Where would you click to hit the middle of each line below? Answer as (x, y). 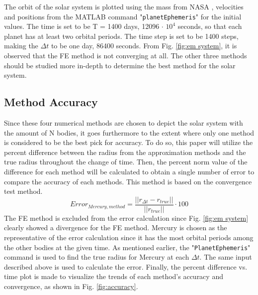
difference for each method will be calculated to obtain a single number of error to (129, 171)
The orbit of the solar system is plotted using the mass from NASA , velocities (124, 6)
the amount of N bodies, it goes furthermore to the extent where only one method (129, 132)
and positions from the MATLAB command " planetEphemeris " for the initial (123, 16)
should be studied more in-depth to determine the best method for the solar (120, 65)
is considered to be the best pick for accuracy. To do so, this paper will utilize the (129, 142)
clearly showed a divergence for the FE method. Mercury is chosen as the (116, 227)
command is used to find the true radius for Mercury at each (97, 257)
